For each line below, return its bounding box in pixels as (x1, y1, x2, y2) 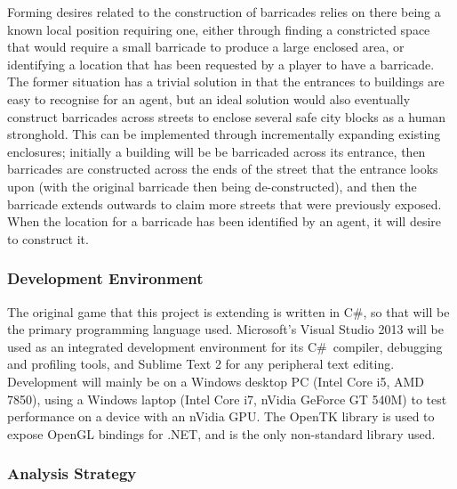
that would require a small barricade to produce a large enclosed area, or (7, 37, 405, 56)
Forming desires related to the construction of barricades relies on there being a (7, 3, 441, 20)
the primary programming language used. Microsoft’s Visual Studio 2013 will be (7, 320, 444, 338)
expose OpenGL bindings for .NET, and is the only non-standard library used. (7, 424, 436, 443)
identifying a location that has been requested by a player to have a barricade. (7, 54, 435, 73)
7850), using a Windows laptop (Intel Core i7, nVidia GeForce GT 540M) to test (7, 389, 447, 408)
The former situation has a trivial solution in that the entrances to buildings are (7, 72, 445, 91)
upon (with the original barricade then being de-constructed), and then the (7, 176, 417, 195)
